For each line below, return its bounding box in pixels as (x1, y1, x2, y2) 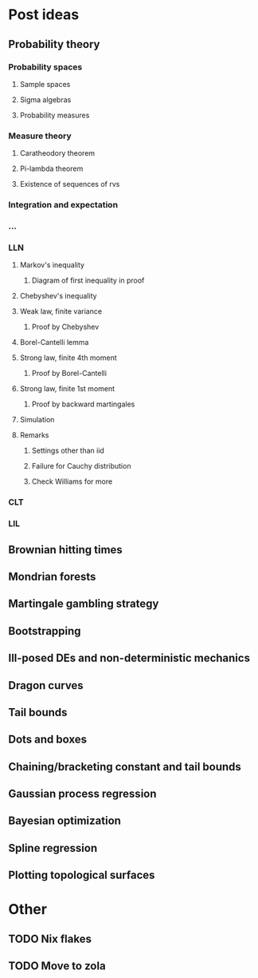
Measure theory (8, 130, 72, 141)
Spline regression (8, 841, 98, 855)
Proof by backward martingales (31, 399, 135, 409)
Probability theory (8, 38, 100, 51)
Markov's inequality (19, 260, 85, 270)
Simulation (19, 415, 55, 425)
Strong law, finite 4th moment (19, 353, 117, 362)
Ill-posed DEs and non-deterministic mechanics (8, 651, 251, 665)
